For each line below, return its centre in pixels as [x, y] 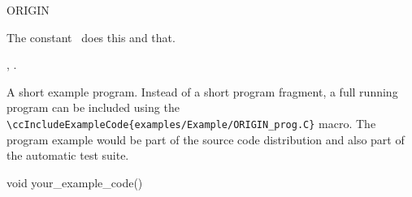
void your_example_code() [75, 182]
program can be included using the [93, 107]
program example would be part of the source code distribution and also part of [206, 139]
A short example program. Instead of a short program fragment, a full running [202, 91]
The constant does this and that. [91, 37]
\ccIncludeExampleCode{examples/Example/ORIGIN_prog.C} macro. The [191, 123]
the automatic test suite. [68, 155]
